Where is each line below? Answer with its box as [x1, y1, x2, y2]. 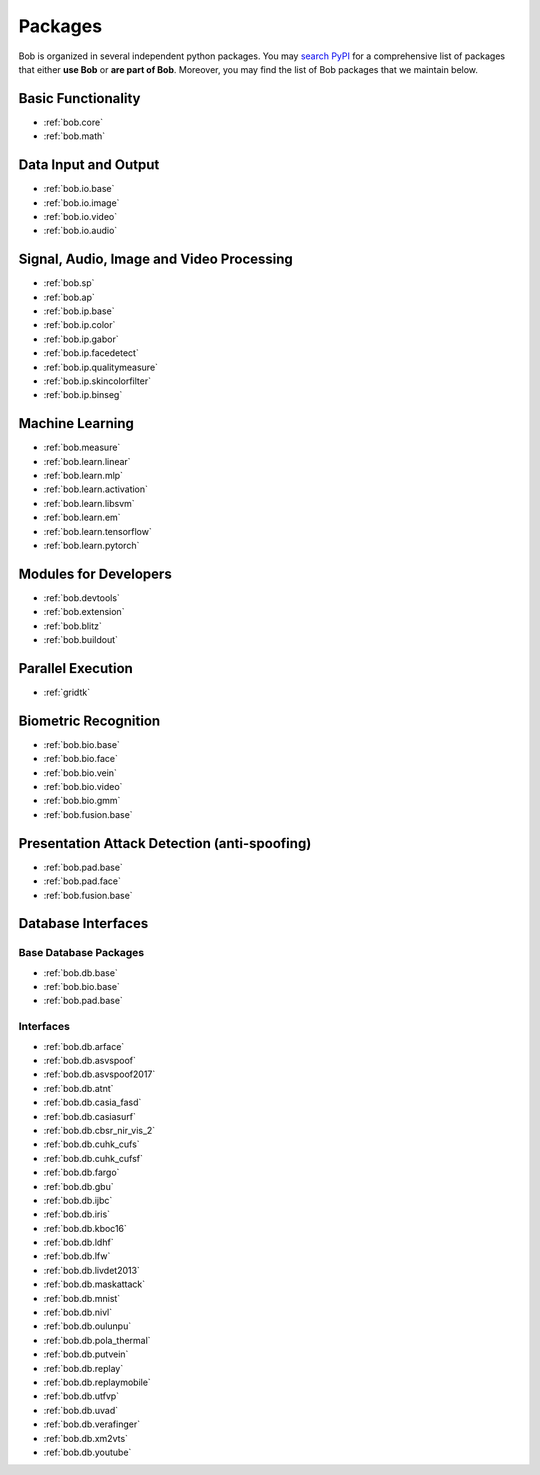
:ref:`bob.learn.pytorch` [43, 539, 140, 551]
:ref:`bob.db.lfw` [43, 1250, 111, 1262]
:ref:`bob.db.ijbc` [43, 1194, 113, 1206]
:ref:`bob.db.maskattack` [43, 1278, 146, 1290]
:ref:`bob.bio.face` [43, 753, 119, 765]
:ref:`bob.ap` [43, 291, 95, 303]
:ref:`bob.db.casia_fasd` [43, 1096, 142, 1109]
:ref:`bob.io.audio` [43, 225, 118, 237]
